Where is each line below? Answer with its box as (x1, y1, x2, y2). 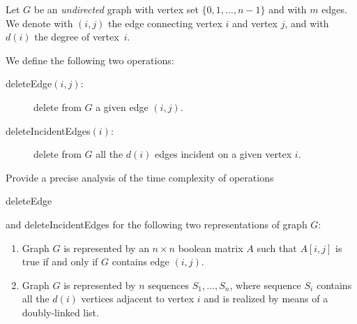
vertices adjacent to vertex (81, 291, 195, 306)
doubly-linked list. (22, 304, 99, 319)
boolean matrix (178, 240, 243, 255)
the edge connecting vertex (108, 15, 222, 30)
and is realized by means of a (204, 291, 328, 306)
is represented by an (63, 240, 149, 255)
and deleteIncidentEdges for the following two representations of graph (6, 216, 307, 231)
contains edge (112, 254, 169, 269)
